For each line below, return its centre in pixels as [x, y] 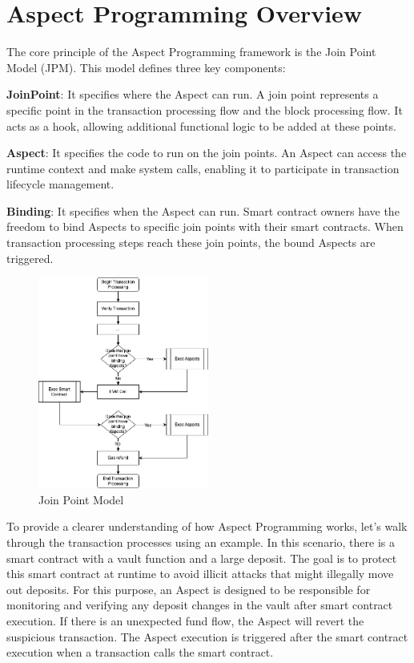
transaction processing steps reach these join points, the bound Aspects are [191, 243]
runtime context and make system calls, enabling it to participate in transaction [203, 168]
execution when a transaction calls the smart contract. [140, 652]
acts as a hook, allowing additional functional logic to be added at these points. [201, 125]
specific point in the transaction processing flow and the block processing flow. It [205, 109]
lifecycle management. [60, 184]
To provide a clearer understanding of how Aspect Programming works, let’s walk [207, 526]
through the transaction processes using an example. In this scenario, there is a [201, 542]
